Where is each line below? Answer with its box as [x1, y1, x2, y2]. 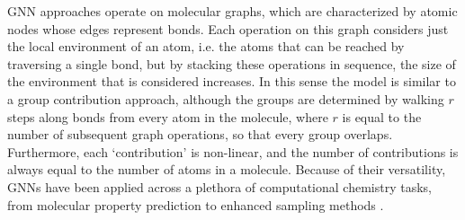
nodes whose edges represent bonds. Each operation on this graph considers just [7, 19, 449, 38]
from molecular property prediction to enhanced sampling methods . [7, 195, 384, 214]
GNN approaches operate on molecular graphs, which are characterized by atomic [7, 2, 458, 20]
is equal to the [342, 107, 422, 126]
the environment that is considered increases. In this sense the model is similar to [7, 72, 456, 91]
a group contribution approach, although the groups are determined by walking [7, 89, 444, 108]
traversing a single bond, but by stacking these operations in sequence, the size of [7, 54, 456, 73]
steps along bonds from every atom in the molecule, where [7, 107, 328, 126]
